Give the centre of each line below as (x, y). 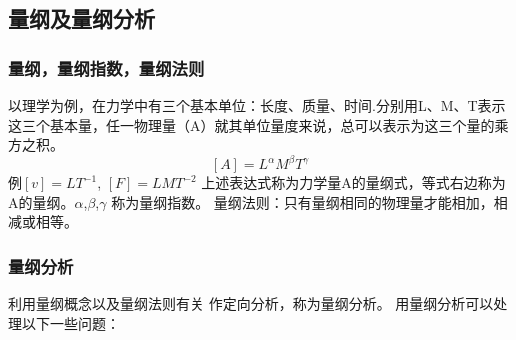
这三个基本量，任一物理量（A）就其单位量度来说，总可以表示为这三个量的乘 (258, 124)
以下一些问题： (70, 322)
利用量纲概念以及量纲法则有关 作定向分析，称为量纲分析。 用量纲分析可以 (251, 303)
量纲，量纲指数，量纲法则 (106, 67)
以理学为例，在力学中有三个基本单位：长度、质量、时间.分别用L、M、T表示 (257, 105)
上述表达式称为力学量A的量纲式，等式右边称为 (353, 182)
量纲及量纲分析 (81, 18)
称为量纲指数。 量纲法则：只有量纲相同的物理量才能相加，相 (309, 201)
